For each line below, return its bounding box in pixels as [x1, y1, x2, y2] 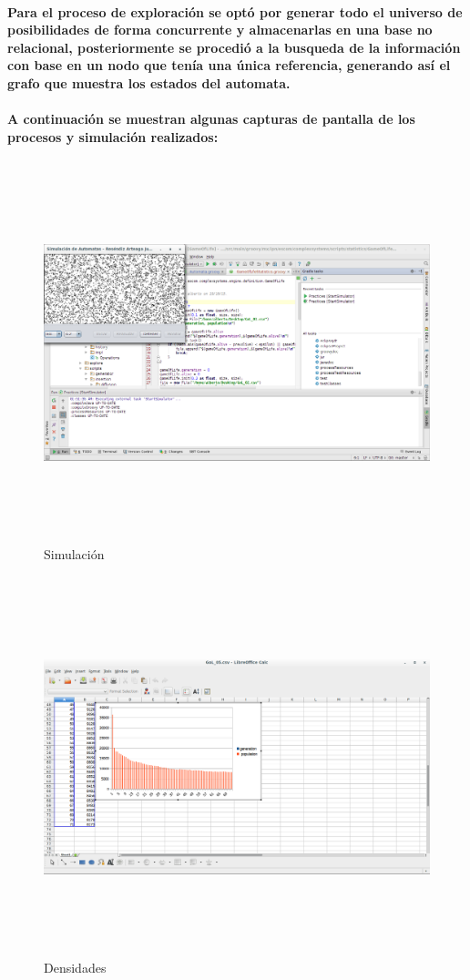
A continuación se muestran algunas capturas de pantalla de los [7, 109, 415, 128]
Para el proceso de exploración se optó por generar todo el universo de [7, 2, 463, 21]
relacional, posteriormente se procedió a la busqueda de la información [7, 37, 461, 56]
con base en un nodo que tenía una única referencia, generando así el [7, 56, 451, 75]
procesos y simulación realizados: [7, 127, 219, 146]
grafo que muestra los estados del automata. [7, 73, 291, 92]
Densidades [44, 958, 107, 977]
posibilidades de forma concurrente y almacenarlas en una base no [7, 20, 433, 39]
